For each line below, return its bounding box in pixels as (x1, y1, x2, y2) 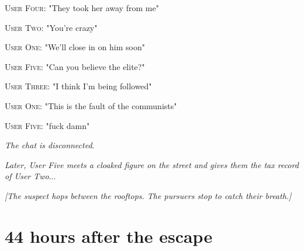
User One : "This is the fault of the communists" (5, 99, 177, 111)
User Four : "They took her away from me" (5, 2, 159, 13)
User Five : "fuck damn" (5, 119, 90, 131)
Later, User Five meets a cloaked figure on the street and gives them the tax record (5, 158, 299, 170)
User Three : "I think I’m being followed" (5, 80, 152, 92)
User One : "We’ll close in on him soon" (5, 41, 145, 53)
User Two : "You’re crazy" (5, 21, 98, 33)
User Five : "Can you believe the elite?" (5, 60, 145, 72)
